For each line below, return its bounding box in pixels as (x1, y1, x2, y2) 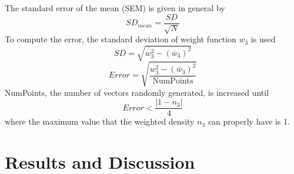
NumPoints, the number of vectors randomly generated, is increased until (5, 86, 269, 98)
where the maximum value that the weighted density (5, 115, 195, 128)
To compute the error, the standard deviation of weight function (5, 33, 236, 45)
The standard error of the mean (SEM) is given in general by (5, 2, 225, 14)
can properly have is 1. (208, 115, 290, 128)
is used (250, 33, 276, 45)
